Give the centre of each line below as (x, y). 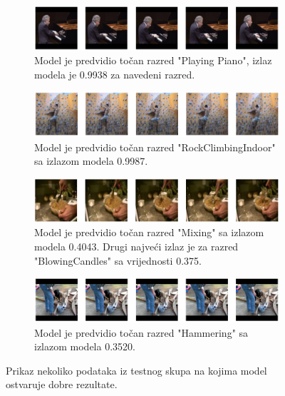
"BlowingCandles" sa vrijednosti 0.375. (118, 260)
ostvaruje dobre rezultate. (62, 384)
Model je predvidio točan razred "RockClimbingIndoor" (155, 147)
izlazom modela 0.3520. (85, 346)
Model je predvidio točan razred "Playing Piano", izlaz (153, 60)
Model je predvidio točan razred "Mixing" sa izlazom (149, 232)
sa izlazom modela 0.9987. (91, 161)
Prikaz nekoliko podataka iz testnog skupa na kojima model (136, 370)
